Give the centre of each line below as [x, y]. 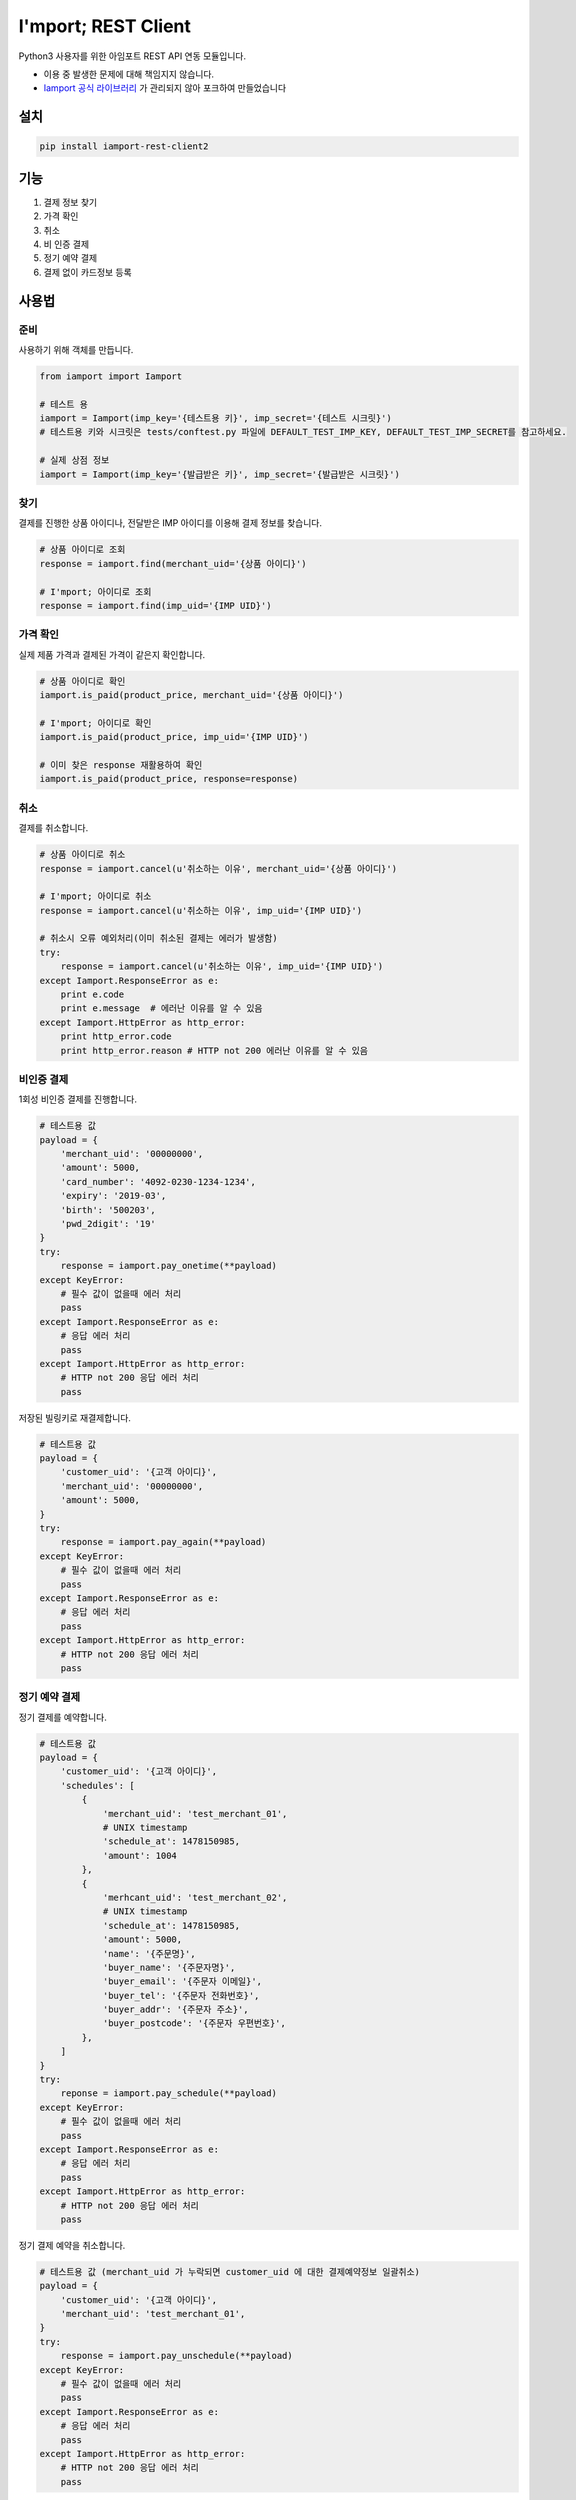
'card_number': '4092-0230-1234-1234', [158, 1181]
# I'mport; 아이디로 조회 [95, 591]
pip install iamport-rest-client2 [124, 146]
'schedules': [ [97, 1785]
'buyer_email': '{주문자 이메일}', [182, 1981]
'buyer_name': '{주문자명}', [169, 1967]
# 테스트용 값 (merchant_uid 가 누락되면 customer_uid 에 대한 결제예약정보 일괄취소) [229, 2271]
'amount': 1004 [139, 1855]
